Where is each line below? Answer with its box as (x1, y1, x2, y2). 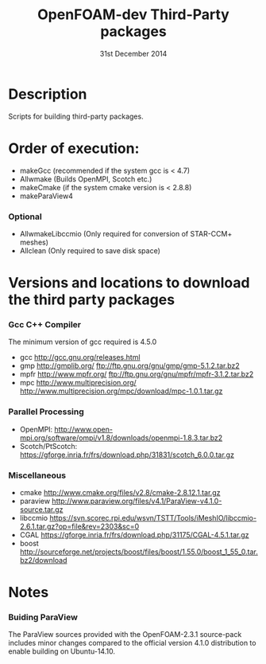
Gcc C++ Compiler (8, 319, 82, 330)
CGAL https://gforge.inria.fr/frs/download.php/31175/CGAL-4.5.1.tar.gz (19, 530, 249, 539)
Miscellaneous (8, 470, 66, 481)
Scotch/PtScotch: (19, 441, 78, 451)
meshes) (19, 237, 49, 247)
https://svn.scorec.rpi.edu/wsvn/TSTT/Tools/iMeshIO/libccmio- (49, 514, 256, 522)
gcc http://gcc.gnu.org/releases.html (19, 353, 141, 362)
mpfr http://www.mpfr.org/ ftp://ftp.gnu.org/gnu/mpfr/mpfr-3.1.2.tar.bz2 (19, 369, 254, 379)
